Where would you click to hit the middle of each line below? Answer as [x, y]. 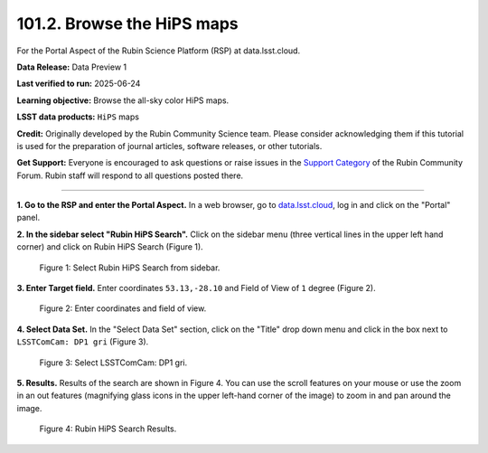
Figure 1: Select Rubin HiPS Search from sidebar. [130, 268]
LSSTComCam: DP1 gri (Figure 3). [83, 342]
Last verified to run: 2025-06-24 [79, 84]
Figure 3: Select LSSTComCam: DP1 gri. [113, 363]
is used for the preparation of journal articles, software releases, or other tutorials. [169, 146]
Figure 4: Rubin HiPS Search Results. [108, 429]
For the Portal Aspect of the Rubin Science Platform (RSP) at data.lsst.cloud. [159, 51]
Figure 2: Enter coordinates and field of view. [123, 308]
